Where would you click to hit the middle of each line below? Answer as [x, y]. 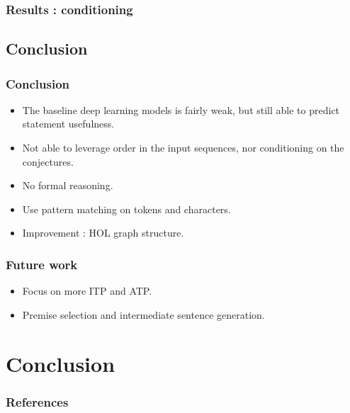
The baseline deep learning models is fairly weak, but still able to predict [181, 109]
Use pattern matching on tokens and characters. [126, 209]
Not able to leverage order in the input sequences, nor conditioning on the [183, 148]
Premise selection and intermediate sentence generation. [143, 314]
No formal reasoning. [68, 185]
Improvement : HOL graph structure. [103, 233]
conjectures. [48, 161]
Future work [42, 264]
